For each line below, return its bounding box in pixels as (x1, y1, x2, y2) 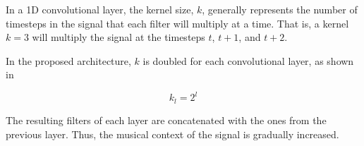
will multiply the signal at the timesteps (32, 30, 205, 44)
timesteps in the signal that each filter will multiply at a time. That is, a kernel (6, 16, 349, 30)
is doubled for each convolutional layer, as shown (142, 53, 354, 68)
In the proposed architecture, (6, 53, 131, 68)
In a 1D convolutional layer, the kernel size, (6, 2, 194, 16)
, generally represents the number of (202, 2, 358, 16)
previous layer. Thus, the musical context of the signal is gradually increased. (6, 126, 339, 141)
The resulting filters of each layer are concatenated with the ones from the (6, 112, 327, 127)
